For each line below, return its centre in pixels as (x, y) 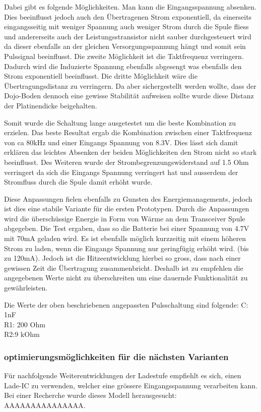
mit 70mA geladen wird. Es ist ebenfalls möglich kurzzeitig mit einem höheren (125, 238)
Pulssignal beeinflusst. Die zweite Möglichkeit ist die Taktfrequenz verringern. (124, 56)
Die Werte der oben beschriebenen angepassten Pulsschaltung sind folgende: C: (126, 304)
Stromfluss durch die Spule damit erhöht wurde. (78, 182)
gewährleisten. (26, 288)
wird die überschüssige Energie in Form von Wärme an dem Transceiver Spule (125, 218)
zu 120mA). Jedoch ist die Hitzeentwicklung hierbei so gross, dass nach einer (122, 258)
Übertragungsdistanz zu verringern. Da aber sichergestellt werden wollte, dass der (130, 85)
